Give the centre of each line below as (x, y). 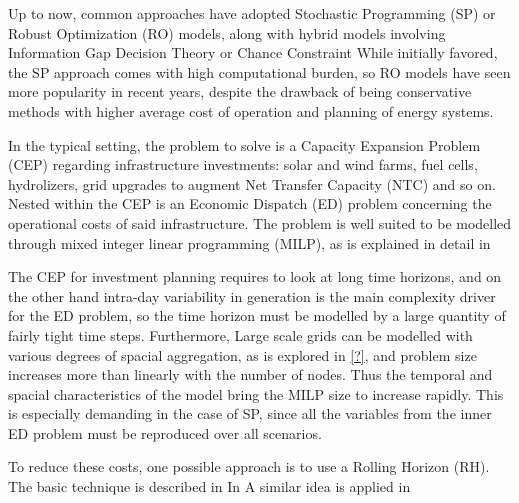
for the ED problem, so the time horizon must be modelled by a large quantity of (257, 315)
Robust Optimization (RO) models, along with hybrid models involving (227, 32)
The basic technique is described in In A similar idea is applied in (209, 486)
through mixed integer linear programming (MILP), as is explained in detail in (249, 242)
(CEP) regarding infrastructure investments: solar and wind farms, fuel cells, (243, 164)
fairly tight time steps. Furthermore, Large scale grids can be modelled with (240, 334)
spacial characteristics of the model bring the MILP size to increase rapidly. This (256, 393)
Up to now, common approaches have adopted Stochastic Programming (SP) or (252, 13)
